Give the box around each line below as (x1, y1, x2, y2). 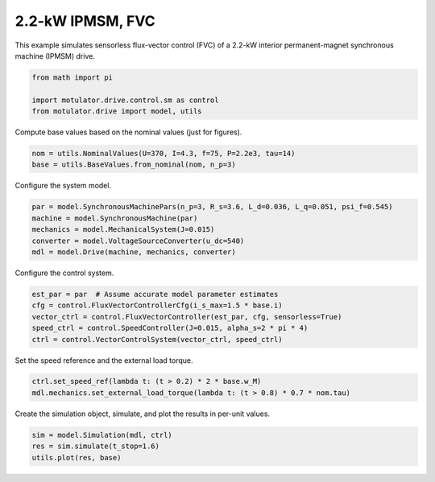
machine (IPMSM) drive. (14, 51, 96, 60)
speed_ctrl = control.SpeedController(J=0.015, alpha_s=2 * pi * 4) (31, 323, 309, 333)
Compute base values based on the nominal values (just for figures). (14, 127, 242, 137)
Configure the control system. (14, 268, 114, 278)
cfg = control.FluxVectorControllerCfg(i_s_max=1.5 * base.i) (31, 301, 283, 310)
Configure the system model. (14, 181, 112, 191)
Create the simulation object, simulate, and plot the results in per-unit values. (14, 409, 270, 418)
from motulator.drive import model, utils (31, 107, 202, 116)
